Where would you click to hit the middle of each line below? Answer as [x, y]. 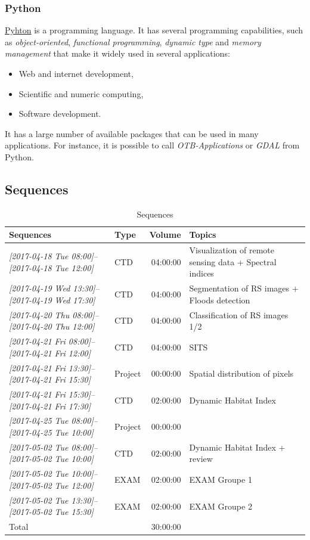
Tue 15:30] [74, 512]
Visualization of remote [232, 250]
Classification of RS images [239, 314]
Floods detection [220, 300]
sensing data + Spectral [233, 261]
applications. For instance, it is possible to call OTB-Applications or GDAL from [152, 145]
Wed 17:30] [75, 300]
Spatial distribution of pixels [241, 373]
